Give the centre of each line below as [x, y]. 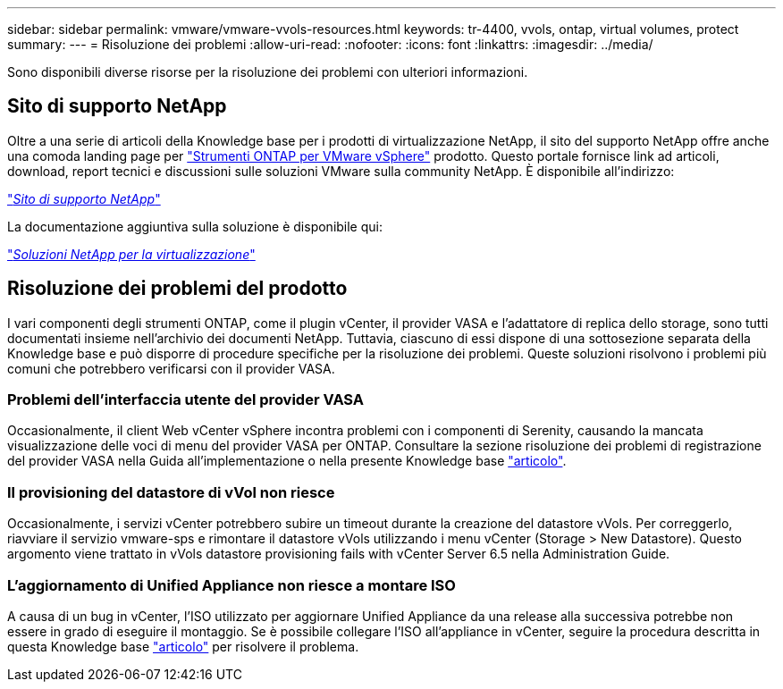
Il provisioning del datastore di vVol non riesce [171, 492]
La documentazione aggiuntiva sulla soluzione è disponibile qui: [195, 226]
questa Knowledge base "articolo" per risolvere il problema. [183, 646]
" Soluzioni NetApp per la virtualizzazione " [131, 254]
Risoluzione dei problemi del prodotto [177, 289]
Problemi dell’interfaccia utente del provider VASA [186, 400]
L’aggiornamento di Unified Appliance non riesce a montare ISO [232, 585]
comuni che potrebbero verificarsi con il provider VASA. [171, 368]
